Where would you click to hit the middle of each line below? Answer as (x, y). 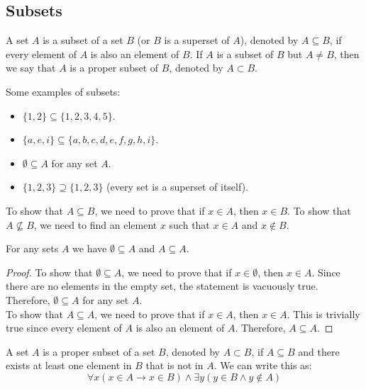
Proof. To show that (49, 272)
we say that (31, 68)
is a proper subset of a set (99, 351)
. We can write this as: (263, 365)
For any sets (32, 248)
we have (90, 248)
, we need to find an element (95, 224)
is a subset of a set (83, 40)
